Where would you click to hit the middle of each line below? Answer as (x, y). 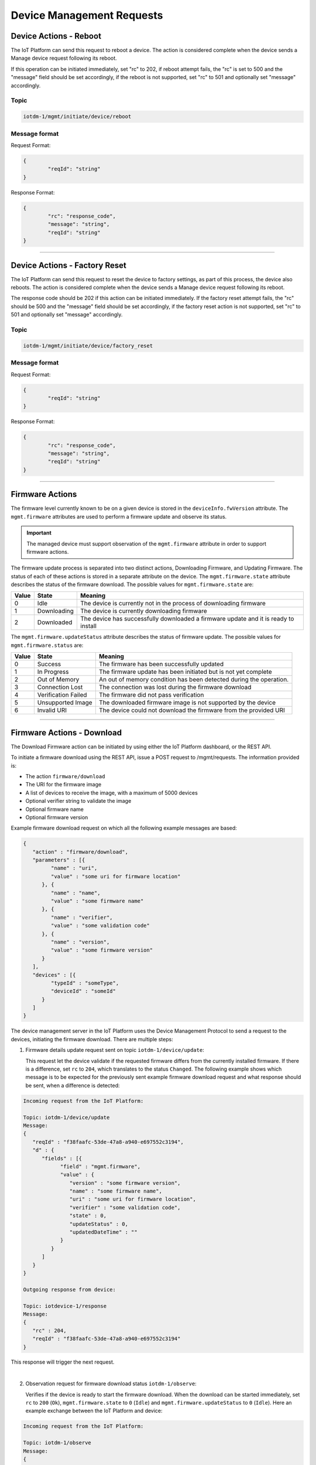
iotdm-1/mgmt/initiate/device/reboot (77, 117)
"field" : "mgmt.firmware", (100, 1166)
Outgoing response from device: (70, 1289)
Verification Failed (62, 695)
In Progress (53, 672)
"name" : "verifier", (82, 917)
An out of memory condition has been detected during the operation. (194, 680)
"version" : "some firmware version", (125, 1183)
